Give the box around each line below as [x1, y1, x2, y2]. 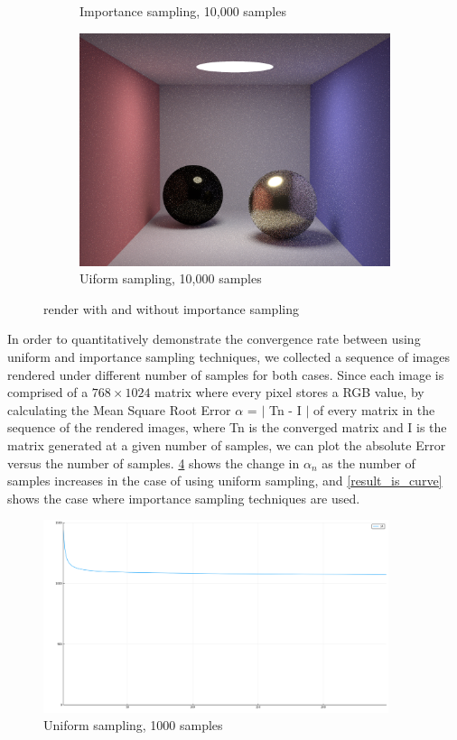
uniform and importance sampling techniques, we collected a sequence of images [7, 347, 450, 365]
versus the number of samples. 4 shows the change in [7, 453, 300, 472]
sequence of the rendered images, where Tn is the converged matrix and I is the [7, 418, 447, 437]
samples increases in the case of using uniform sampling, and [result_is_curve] [7, 471, 443, 490]
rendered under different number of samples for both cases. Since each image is [7, 365, 444, 384]
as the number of [322, 453, 415, 472]
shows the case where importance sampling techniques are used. [7, 488, 360, 507]
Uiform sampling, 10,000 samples [79, 269, 262, 288]
